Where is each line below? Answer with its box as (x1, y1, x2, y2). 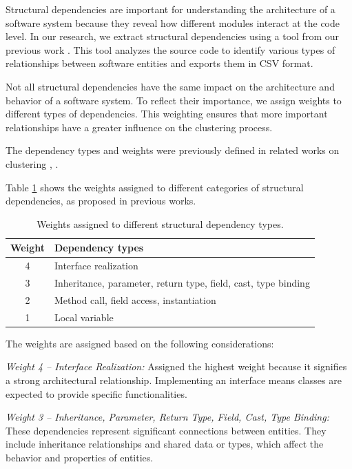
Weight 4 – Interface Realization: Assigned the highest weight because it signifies (6, 359, 347, 374)
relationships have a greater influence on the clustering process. (6, 119, 273, 134)
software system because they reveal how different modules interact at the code (6, 15, 340, 30)
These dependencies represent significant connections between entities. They (6, 423, 327, 437)
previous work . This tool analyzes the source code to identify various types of (6, 42, 335, 57)
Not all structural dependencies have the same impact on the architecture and (6, 79, 335, 93)
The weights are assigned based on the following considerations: (6, 336, 274, 350)
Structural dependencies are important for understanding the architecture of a (6, 2, 335, 16)
